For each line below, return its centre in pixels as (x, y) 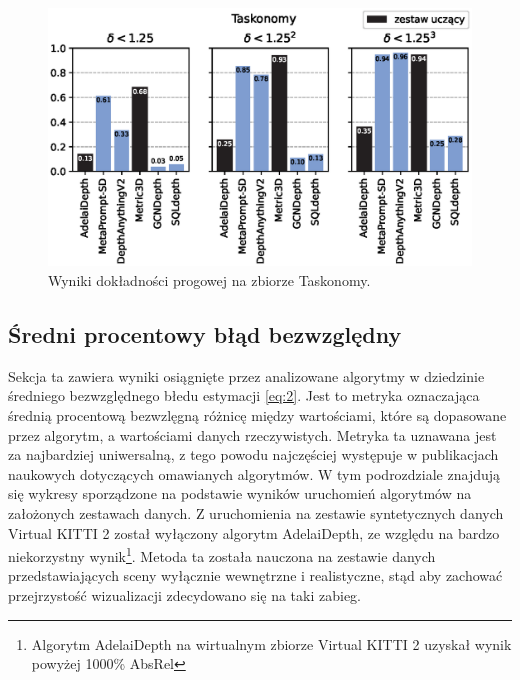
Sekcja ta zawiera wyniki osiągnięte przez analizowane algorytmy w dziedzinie (246, 375)
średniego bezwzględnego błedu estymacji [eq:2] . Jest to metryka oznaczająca (244, 395)
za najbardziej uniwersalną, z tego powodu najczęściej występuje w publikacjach (253, 454)
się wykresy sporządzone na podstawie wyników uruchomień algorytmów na (240, 493)
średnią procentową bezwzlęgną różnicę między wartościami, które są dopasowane (257, 414)
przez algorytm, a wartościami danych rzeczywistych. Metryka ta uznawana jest (252, 434)
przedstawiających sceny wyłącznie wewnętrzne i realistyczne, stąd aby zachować (255, 575)
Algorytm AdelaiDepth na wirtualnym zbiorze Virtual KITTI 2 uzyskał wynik (271, 643)
